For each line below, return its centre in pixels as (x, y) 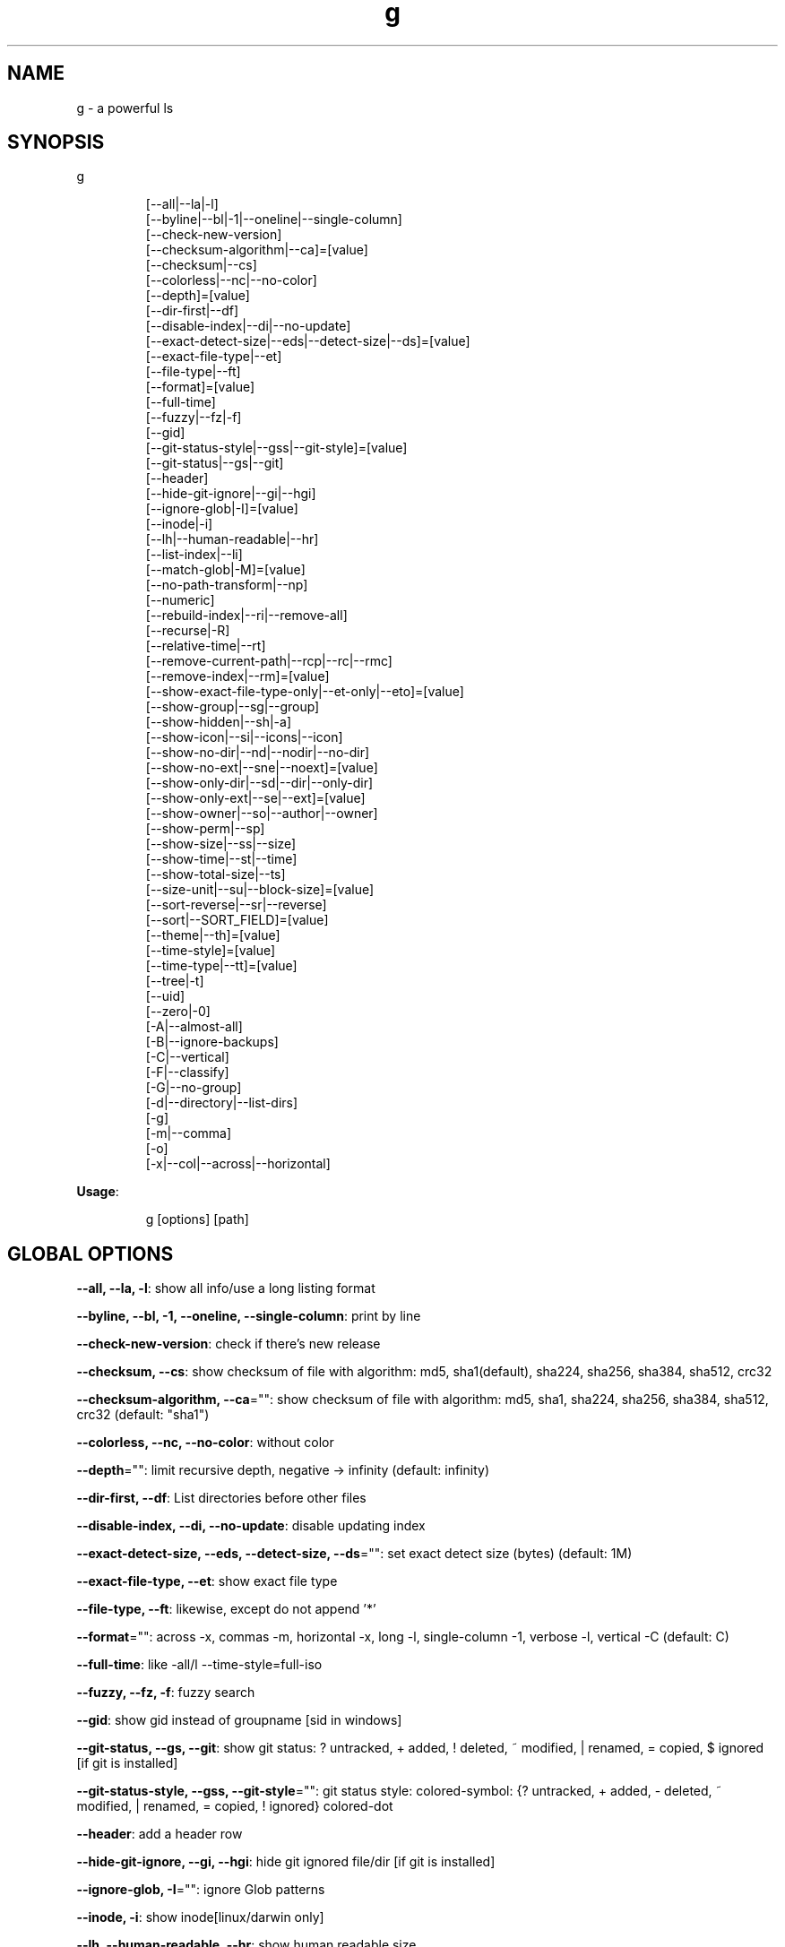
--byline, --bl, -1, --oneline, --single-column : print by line (249, 1316)
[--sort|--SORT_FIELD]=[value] (237, 920)
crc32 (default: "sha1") (143, 1415)
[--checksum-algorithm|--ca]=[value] (257, 250)
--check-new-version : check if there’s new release (229, 1344)
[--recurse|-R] (188, 631)
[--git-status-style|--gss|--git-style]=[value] (276, 448)
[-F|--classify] (187, 1073)
